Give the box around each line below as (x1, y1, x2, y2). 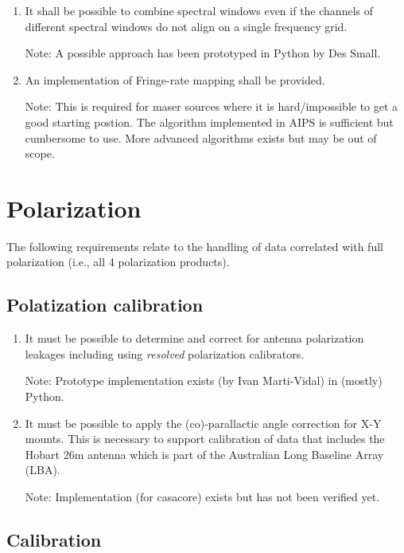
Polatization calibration (6, 292, 204, 317)
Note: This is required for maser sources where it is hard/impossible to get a (25, 98, 398, 115)
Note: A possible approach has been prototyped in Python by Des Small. (25, 45, 381, 61)
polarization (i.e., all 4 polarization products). (6, 253, 230, 270)
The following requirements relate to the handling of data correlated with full (6, 237, 383, 254)
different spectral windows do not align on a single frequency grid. (25, 18, 348, 34)
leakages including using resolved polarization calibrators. (25, 345, 305, 362)
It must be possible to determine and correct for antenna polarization (25, 330, 364, 347)
